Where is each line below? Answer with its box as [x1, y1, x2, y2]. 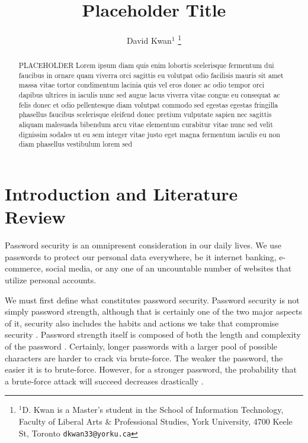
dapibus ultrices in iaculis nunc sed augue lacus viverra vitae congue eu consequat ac [18, 90, 280, 100]
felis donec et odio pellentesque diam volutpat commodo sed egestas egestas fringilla [18, 99, 278, 109]
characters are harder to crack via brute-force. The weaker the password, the [5, 351, 283, 364]
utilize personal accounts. [5, 273, 97, 286]
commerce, [5, 262, 43, 274]
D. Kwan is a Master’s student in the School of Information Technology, [22, 403, 284, 416]
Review [5, 205, 66, 229]
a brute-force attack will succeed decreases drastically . [5, 374, 204, 387]
